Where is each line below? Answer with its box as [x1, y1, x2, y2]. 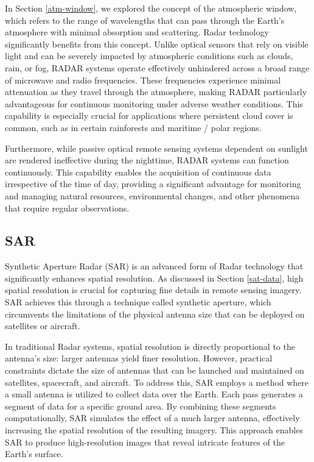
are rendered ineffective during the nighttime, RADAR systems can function [5, 154, 289, 166]
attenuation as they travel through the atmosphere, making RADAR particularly [5, 85, 307, 98]
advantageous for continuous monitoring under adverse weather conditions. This [5, 97, 303, 110]
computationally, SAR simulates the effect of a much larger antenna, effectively [5, 411, 300, 424]
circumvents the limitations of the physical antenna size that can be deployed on [5, 307, 305, 320]
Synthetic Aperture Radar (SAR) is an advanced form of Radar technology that [5, 260, 304, 272]
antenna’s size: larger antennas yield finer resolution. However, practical [5, 352, 273, 364]
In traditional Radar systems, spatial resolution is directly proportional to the [5, 339, 295, 352]
